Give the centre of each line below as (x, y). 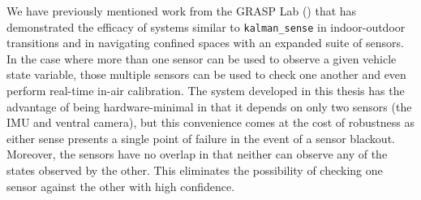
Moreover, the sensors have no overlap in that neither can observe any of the (197, 154)
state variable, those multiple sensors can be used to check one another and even (206, 74)
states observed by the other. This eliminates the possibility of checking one (195, 170)
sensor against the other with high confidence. (121, 186)
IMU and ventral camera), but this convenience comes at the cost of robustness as (211, 122)
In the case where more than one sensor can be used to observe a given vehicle (202, 58)
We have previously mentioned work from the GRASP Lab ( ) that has (182, 11)
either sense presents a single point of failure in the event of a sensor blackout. (201, 138)
